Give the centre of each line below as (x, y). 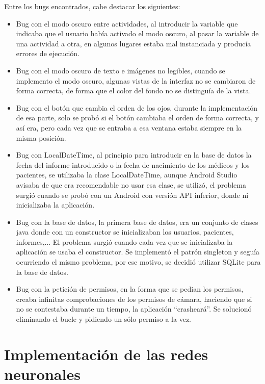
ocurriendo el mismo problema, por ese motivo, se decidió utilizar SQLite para (138, 262)
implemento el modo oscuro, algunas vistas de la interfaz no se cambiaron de (136, 80)
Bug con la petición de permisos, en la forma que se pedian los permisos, (130, 289)
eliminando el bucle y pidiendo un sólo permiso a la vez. (103, 319)
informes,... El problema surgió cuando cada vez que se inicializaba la (124, 241)
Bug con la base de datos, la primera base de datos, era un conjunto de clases (137, 222)
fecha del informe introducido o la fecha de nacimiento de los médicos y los (133, 164)
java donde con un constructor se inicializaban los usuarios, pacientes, (125, 232)
